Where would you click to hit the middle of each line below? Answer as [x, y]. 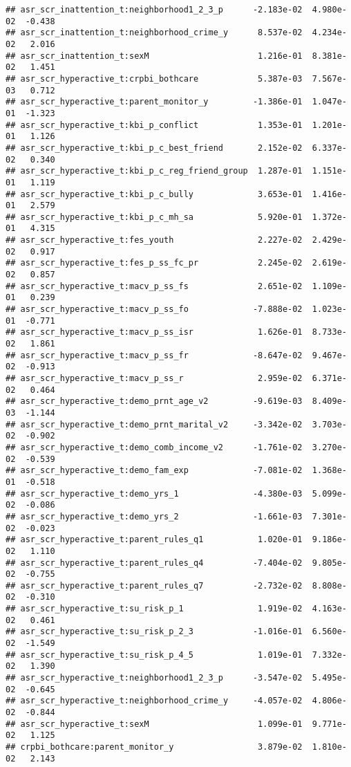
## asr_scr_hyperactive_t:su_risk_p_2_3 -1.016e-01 [154, 632]
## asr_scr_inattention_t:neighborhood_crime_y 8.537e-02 [154, 33]
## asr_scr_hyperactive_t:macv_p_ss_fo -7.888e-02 [154, 309]
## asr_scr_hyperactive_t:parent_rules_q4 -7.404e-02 [154, 563]
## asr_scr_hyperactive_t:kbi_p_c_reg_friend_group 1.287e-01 [154, 171]
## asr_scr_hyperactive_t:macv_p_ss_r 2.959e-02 [154, 378]
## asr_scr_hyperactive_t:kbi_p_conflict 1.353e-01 [154, 125]
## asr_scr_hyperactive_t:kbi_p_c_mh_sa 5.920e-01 [154, 217]
